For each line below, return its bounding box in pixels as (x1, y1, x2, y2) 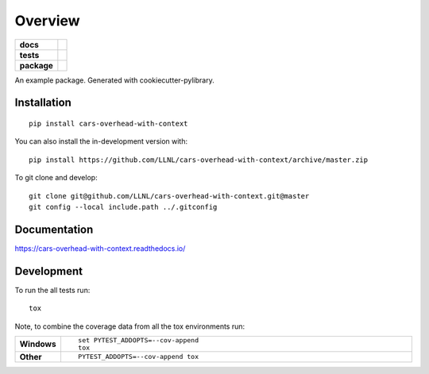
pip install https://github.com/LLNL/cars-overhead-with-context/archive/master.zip (29, 155, 369, 164)
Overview (14, 12, 80, 29)
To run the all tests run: (14, 285, 91, 295)
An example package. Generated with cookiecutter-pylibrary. (14, 75, 214, 85)
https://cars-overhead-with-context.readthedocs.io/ (14, 243, 186, 253)
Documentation (14, 222, 94, 236)
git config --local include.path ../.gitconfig (29, 202, 218, 211)
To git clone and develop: (14, 173, 99, 183)
